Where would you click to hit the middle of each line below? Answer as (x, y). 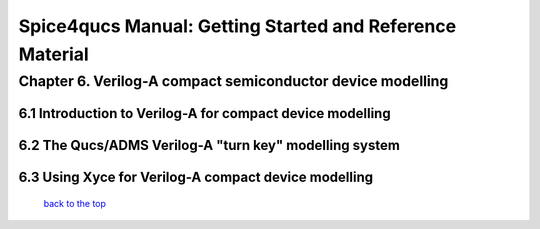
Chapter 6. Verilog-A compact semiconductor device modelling (233, 81)
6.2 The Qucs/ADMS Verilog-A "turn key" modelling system (209, 145)
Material (53, 54)
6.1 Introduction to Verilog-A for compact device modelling (204, 113)
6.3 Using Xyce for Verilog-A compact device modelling (196, 177)
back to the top (75, 204)
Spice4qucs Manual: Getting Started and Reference (237, 26)
